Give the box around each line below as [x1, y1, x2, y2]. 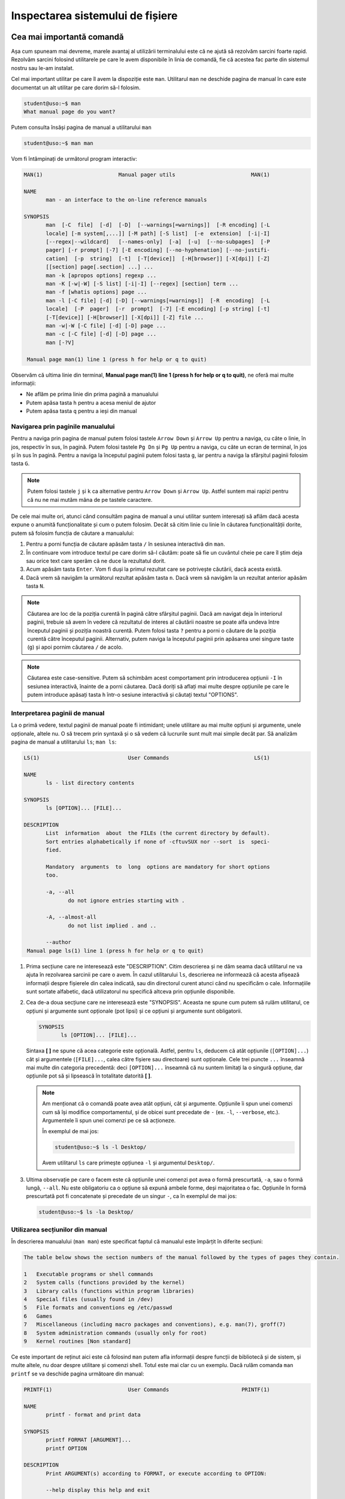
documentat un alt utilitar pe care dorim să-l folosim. [11, 84, 141, 91]
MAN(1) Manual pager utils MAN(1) [23, 171, 271, 178]
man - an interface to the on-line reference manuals [46, 197, 207, 203]
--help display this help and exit [46, 1487, 150, 1494]
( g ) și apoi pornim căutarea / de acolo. [27, 643, 123, 651]
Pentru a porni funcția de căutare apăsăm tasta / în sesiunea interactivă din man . [26, 540, 225, 548]
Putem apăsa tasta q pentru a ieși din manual [26, 408, 137, 415]
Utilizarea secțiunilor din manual [11, 1225, 107, 1233]
